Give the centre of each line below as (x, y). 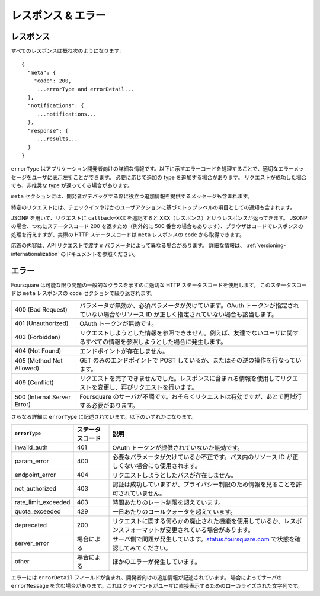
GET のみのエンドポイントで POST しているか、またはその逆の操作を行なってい (190, 360)
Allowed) (27, 369)
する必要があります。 (109, 406)
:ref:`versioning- (266, 245)
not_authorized (35, 488)
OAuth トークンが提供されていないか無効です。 (178, 447)
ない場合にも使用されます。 (162, 466)
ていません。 (148, 493)
